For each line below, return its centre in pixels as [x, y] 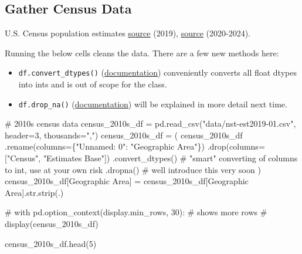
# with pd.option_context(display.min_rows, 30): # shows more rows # [136, 212]
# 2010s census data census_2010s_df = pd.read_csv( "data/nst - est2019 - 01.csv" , [150, 123]
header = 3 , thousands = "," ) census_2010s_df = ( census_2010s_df [124, 135]
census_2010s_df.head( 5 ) [51, 243]
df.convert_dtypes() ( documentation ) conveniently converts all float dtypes [157, 72]
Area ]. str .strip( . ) [34, 192]
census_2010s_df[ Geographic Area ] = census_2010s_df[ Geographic [127, 181]
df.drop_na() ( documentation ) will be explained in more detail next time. [153, 104]
